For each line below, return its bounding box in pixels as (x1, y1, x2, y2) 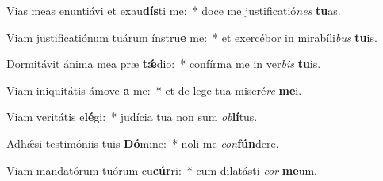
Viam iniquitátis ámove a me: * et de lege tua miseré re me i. (6, 81, 302, 98)
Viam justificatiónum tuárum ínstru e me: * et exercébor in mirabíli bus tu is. (6, 28, 377, 45)
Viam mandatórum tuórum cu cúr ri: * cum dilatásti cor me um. (6, 161, 317, 178)
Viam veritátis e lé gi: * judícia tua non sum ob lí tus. (6, 108, 258, 125)
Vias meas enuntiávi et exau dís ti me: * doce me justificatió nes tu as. (6, 2, 341, 18)
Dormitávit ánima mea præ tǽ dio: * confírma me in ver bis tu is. (6, 55, 321, 72)
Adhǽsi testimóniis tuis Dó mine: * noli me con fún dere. (6, 134, 279, 151)
